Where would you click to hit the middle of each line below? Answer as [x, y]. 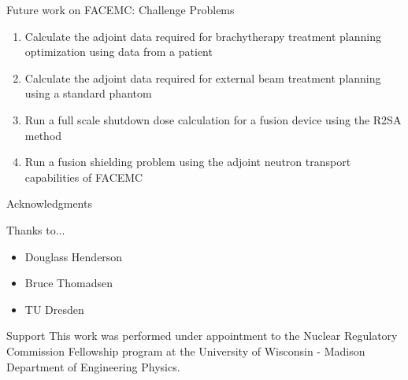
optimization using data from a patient [119, 52]
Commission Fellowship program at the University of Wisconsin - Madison [186, 350]
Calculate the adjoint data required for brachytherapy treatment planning [203, 36]
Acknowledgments [49, 203]
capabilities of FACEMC [84, 177]
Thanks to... [36, 229]
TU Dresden [54, 309]
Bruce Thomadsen [69, 283]
